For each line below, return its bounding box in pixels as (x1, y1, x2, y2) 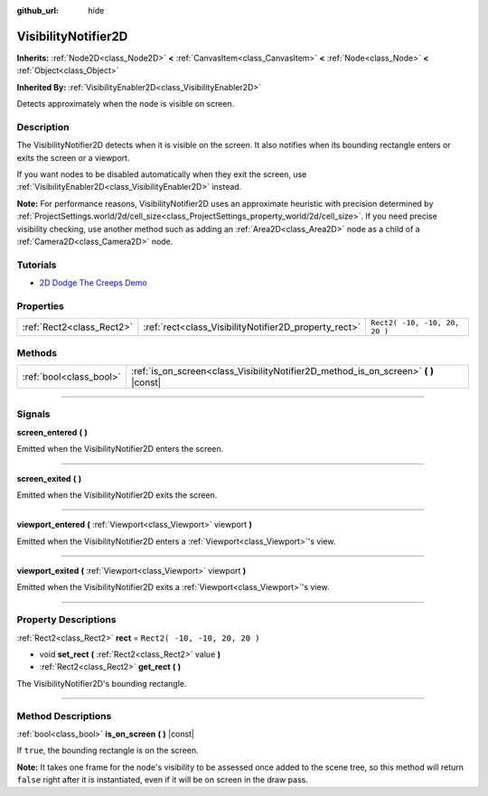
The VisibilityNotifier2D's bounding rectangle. (16, 678, 187, 688)
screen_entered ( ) (16, 426, 88, 437)
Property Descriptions (16, 613, 117, 626)
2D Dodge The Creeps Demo (39, 277, 148, 288)
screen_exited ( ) (16, 473, 82, 483)
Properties (16, 299, 65, 312)
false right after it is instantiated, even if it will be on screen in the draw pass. (16, 774, 309, 785)
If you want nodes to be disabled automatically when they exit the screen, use (16, 169, 307, 180)
